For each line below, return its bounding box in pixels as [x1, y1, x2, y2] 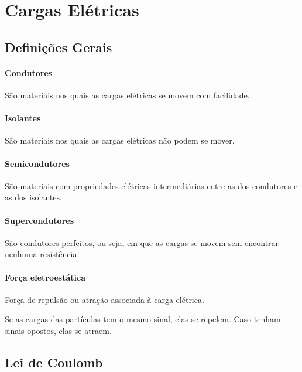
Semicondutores [5, 157, 70, 169]
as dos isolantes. [5, 191, 62, 203]
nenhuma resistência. [5, 248, 80, 260]
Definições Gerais [5, 37, 112, 56]
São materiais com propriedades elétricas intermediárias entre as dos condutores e [5, 179, 298, 192]
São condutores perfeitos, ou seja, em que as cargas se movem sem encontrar [5, 236, 279, 248]
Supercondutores [5, 214, 74, 226]
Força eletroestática [5, 271, 85, 283]
